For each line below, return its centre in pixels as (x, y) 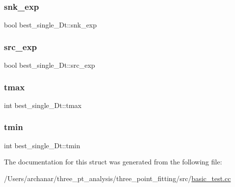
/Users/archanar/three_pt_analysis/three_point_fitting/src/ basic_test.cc (117, 178)
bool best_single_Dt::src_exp (50, 65)
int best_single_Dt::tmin (42, 145)
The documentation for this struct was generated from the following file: (113, 162)
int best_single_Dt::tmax (43, 105)
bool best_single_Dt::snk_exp (50, 25)
